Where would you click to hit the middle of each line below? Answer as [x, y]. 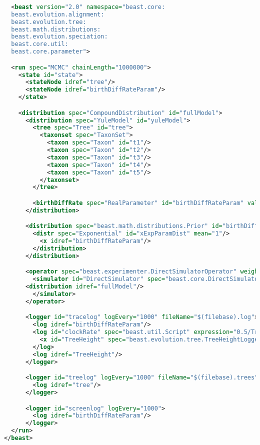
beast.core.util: [40, 44]
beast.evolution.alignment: [58, 14]
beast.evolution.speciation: [59, 37]
